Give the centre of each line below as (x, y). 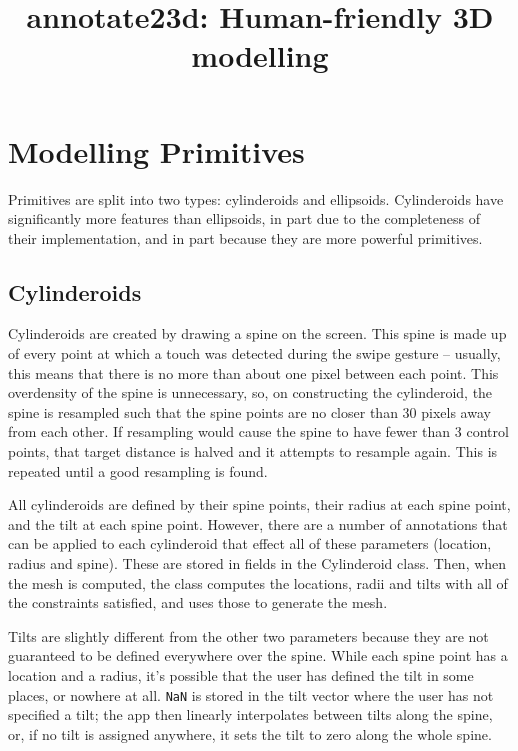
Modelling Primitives (156, 150)
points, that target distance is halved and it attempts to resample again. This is (253, 451)
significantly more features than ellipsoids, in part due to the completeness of (244, 218)
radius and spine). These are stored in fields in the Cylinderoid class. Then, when (257, 563)
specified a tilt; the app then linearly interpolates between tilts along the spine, (250, 714)
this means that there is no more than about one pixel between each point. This (253, 372)
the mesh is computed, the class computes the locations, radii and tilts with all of (258, 582)
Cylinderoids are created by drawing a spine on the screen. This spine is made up (257, 333)
